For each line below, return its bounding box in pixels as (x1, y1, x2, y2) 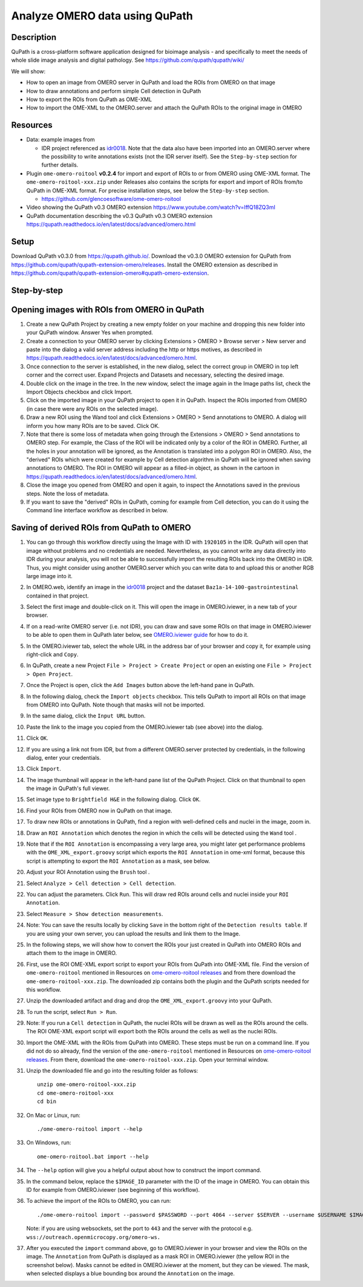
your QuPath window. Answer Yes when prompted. (26, 329, 154, 336)
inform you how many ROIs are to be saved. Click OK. (26, 422, 160, 429)
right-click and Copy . (26, 651, 79, 658)
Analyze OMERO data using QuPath (11, 9, 193, 22)
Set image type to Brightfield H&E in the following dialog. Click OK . (26, 796, 201, 803)
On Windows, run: (26, 1139, 71, 1147)
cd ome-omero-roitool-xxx (37, 1090, 114, 1096)
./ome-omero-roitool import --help (37, 1125, 143, 1132)
